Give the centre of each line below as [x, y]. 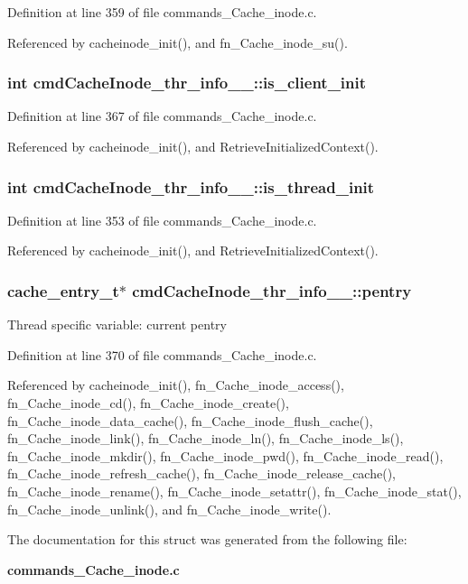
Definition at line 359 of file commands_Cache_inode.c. [162, 12]
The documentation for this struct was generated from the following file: [207, 539]
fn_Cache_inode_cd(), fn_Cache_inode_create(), [148, 403]
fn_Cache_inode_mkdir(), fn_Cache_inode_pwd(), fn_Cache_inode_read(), [225, 455]
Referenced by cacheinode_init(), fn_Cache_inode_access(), [176, 385]
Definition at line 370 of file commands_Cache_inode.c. [162, 354]
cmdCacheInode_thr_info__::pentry [272, 290]
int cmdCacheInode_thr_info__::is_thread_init [191, 186]
